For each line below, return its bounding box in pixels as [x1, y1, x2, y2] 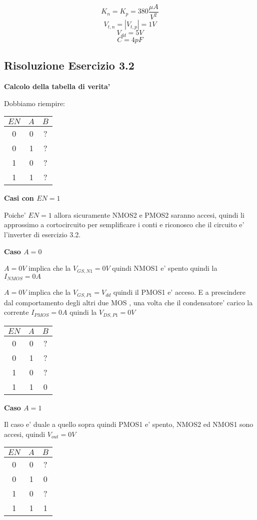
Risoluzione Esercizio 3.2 [4, 58, 134, 73]
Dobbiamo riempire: [4, 98, 65, 108]
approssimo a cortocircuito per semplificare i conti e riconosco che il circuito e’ [4, 219, 244, 230]
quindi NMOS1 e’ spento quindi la [112, 263, 217, 273]
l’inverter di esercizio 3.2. [4, 229, 81, 240]
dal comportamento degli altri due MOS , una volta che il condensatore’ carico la [4, 297, 253, 307]
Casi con [4, 193, 34, 203]
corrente [4, 307, 29, 317]
